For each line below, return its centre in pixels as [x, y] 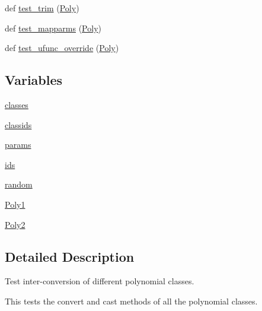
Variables [34, 80]
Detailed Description [70, 256]
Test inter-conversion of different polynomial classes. [100, 281]
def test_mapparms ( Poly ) [53, 28]
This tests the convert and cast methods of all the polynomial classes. [131, 301]
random [19, 184]
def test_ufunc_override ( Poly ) [62, 48]
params [18, 145]
